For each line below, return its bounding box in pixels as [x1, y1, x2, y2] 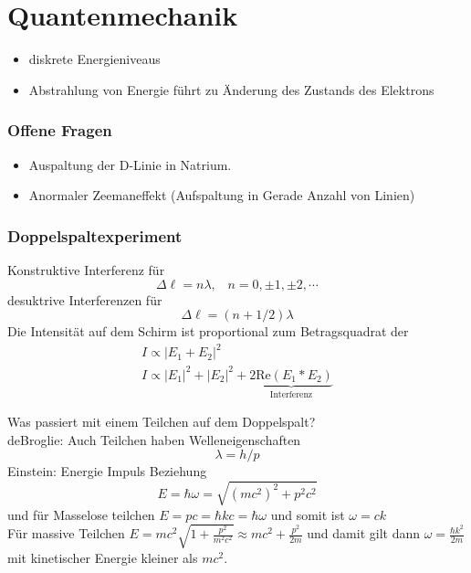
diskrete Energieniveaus [28, 49, 161, 69]
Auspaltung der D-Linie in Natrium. [28, 154, 232, 174]
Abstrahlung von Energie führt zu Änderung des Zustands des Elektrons [28, 80, 434, 99]
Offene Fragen [7, 119, 112, 142]
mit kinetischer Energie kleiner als [7, 547, 198, 567]
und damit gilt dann [307, 524, 421, 543]
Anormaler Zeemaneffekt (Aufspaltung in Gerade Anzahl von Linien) [28, 186, 415, 205]
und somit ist [270, 504, 345, 524]
